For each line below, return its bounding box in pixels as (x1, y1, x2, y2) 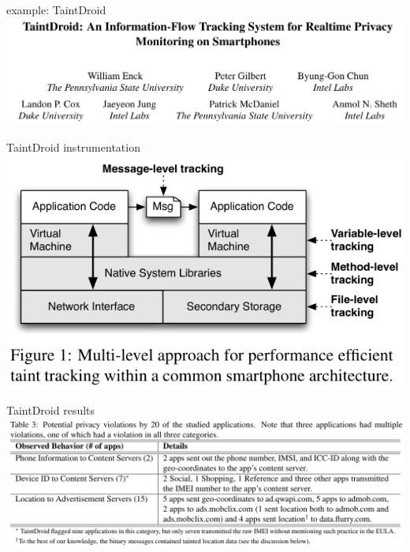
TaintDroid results (6, 401, 95, 418)
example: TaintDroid (6, 2, 106, 17)
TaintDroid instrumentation (6, 138, 140, 155)
